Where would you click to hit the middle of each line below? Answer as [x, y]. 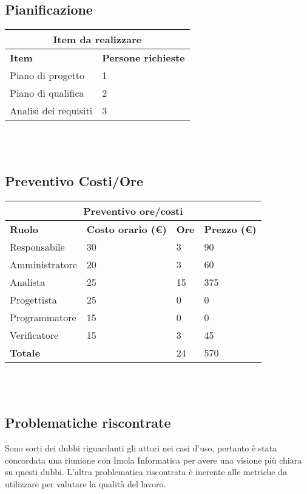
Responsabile [37, 246]
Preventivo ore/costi [133, 210]
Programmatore [43, 317]
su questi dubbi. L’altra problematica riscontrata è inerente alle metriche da [146, 472]
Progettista [33, 299]
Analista [28, 282]
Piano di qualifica [47, 93]
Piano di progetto [47, 75]
